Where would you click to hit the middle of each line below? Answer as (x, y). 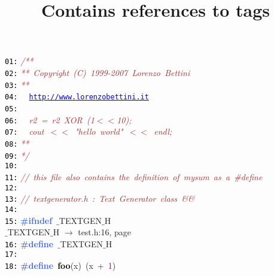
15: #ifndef (29, 220)
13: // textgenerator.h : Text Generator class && (100, 198)
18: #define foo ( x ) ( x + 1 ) (60, 266)
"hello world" (99, 131)
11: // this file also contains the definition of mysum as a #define (134, 176)
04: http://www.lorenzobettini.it (77, 97)
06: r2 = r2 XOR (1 (50, 119)
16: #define (29, 243)
